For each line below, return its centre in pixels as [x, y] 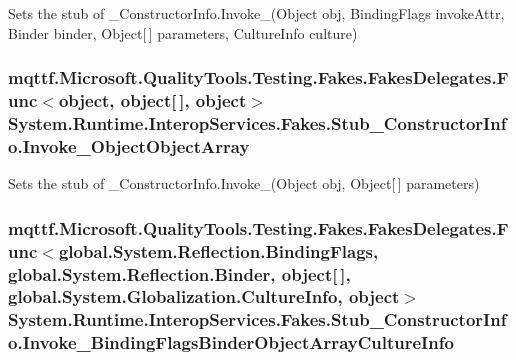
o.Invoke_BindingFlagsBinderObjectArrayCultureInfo [231, 342]
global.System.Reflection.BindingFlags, [218, 250]
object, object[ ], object [152, 100]
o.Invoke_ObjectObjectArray [129, 145]
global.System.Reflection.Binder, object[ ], [179, 273]
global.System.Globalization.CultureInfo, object [204, 296]
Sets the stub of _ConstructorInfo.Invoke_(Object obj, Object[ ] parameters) [244, 183]
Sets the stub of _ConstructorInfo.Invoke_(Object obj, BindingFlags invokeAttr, [256, 13]
